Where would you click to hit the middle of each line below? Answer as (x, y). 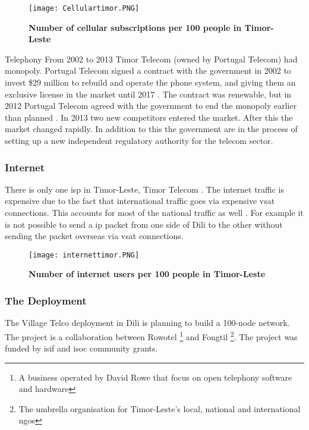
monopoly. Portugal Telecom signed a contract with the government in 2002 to (148, 70)
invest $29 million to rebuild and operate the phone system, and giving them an (150, 82)
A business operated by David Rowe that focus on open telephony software (155, 377)
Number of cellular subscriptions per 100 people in (135, 27)
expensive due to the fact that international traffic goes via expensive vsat (140, 201)
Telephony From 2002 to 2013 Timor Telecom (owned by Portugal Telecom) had (151, 59)
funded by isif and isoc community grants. (81, 348)
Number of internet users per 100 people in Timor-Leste (147, 274)
